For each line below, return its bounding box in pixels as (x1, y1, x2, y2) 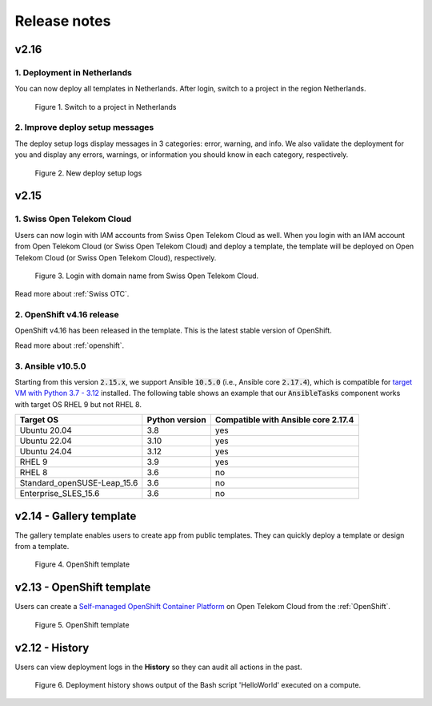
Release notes (14, 12, 111, 30)
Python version (146, 414, 207, 426)
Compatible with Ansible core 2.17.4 (214, 414, 354, 426)
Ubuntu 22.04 (19, 435, 72, 446)
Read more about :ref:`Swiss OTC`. (14, 289, 130, 299)
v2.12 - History (14, 641, 90, 655)
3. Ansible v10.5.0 (14, 361, 87, 372)
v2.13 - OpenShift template (14, 581, 151, 595)
